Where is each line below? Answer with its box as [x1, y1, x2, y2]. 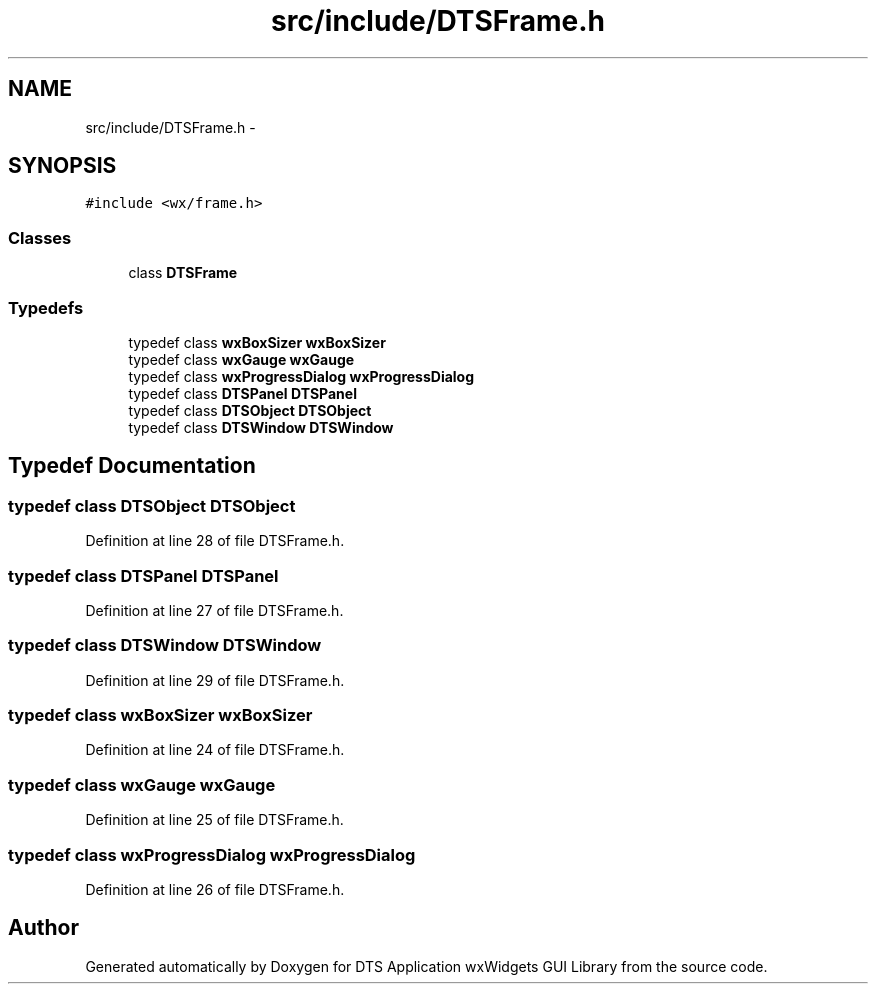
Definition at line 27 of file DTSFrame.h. [85, 601, 344, 619]
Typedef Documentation [8, 453, 256, 479]
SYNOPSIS [8, 153, 117, 179]
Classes [8, 227, 72, 248]
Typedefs [8, 297, 84, 318]
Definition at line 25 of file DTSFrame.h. [85, 811, 344, 829]
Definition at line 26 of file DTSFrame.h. [85, 880, 345, 898]
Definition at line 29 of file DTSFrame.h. [85, 671, 345, 689]
